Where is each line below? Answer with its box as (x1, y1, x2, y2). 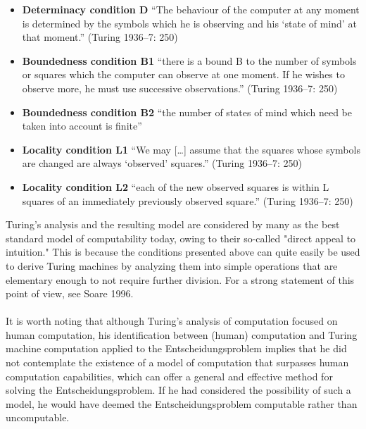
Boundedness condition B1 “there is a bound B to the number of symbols (22, 53, 357, 68)
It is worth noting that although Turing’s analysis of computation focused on (6, 313, 338, 328)
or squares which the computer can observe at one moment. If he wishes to (22, 67, 345, 82)
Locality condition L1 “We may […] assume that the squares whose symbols (22, 142, 360, 156)
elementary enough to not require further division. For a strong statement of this (6, 272, 355, 287)
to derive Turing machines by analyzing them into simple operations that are (6, 258, 338, 273)
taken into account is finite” (22, 118, 142, 133)
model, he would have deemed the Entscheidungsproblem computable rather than (6, 396, 358, 411)
